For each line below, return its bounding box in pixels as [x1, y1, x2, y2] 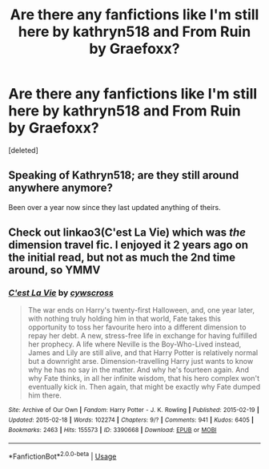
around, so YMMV [8, 263, 101, 277]
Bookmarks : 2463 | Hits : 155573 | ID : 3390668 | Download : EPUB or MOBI [8, 426, 217, 434]
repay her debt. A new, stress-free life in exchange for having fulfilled [27, 331, 258, 341]
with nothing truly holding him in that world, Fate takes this [27, 314, 222, 324]
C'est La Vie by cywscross [8, 287, 114, 298]
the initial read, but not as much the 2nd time [8, 251, 236, 265]
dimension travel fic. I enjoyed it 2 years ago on [8, 238, 249, 252]
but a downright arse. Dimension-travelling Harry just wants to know [27, 357, 254, 366]
